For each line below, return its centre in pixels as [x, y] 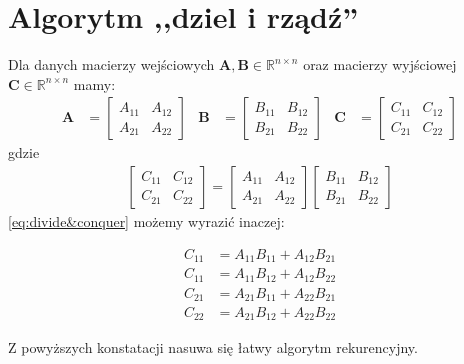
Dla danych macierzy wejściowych [111, 64]
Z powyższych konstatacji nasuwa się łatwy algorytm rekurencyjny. [213, 346]
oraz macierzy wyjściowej [380, 64]
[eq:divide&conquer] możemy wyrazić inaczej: [146, 220]
